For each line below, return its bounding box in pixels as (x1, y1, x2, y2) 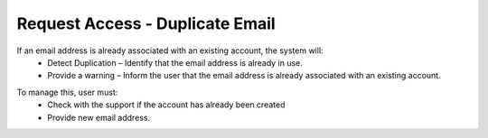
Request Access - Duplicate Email (16, 14, 276, 33)
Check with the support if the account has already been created (47, 99, 286, 110)
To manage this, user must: (16, 87, 118, 97)
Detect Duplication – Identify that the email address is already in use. (47, 57, 303, 68)
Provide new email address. (47, 112, 151, 123)
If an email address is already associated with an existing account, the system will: (16, 45, 324, 56)
